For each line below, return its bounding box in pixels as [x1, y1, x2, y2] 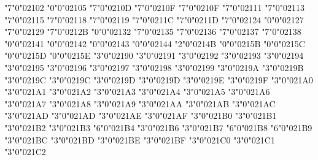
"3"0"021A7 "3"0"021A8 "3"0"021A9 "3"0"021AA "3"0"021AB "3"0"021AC [4, 97, 276, 110]
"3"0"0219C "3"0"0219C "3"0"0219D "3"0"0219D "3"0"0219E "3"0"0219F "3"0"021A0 [4, 73, 313, 86]
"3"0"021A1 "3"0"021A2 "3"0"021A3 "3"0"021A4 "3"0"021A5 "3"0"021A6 [4, 85, 270, 98]
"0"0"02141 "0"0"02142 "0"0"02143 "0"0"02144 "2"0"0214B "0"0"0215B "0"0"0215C [4, 37, 305, 50]
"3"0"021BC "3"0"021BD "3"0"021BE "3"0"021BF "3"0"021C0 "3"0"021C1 [4, 133, 275, 146]
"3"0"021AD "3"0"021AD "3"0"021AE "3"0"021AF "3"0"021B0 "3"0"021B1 [4, 109, 277, 122]
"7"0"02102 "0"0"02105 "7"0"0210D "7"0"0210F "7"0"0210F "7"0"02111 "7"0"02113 [4, 1, 304, 13]
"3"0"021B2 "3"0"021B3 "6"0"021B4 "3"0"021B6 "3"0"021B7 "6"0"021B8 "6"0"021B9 [4, 121, 312, 134]
